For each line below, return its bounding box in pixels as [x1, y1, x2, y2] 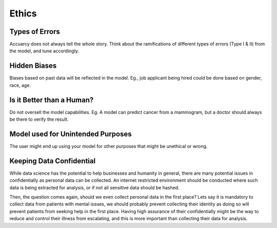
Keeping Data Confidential [9, 157, 96, 165]
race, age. [9, 82, 31, 88]
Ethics [9, 8, 37, 19]
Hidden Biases [9, 62, 57, 70]
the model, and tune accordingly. [9, 48, 80, 54]
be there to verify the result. [9, 116, 69, 123]
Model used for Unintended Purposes [9, 129, 132, 138]
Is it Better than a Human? [9, 96, 94, 104]
